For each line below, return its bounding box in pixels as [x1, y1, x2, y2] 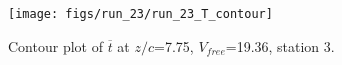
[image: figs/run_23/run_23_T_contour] [8, 7, 273, 21]
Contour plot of [8, 35, 103, 56]
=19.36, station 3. [225, 35, 335, 56]
